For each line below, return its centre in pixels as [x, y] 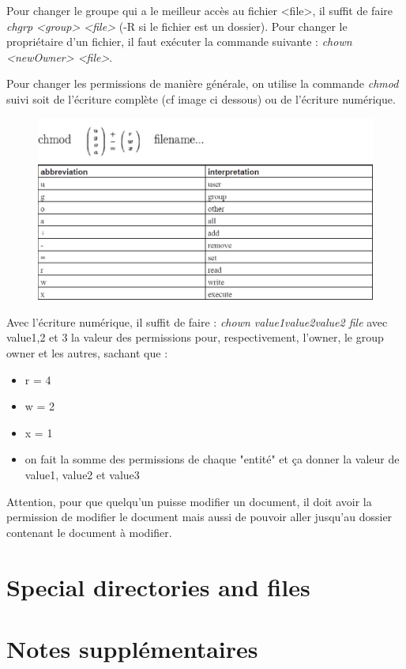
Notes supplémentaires [132, 648]
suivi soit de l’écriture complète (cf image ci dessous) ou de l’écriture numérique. [201, 98]
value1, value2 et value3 [82, 474]
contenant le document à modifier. [89, 532]
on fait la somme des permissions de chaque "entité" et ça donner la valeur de [212, 459]
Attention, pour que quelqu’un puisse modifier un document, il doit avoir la [189, 501]
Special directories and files [158, 586]
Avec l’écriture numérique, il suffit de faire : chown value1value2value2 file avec [197, 321]
